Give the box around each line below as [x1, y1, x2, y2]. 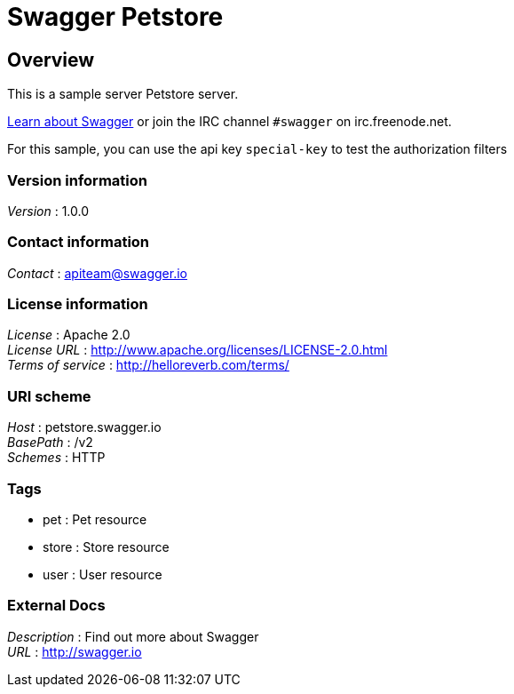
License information [7, 295, 148, 314]
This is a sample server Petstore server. [7, 86, 239, 102]
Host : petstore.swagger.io [7, 419, 162, 435]
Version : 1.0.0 [7, 203, 90, 219]
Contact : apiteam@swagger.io [7, 265, 187, 281]
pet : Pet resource [43, 511, 147, 527]
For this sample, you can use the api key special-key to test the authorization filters [7, 141, 508, 157]
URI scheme [7, 387, 91, 405]
